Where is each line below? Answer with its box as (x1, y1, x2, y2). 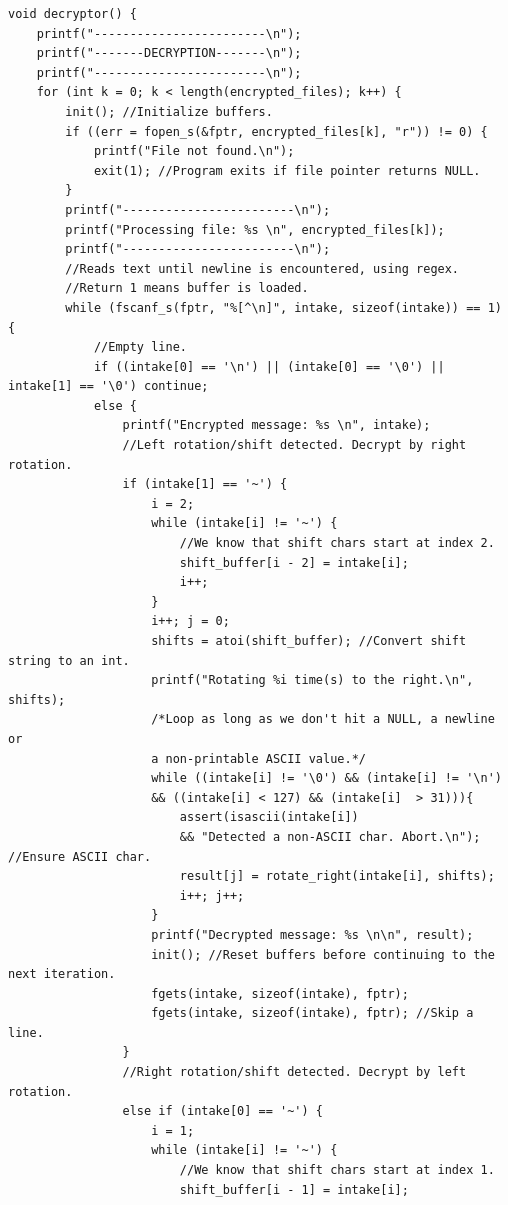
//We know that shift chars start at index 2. (179, 536, 495, 551)
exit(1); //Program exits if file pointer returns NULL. (93, 163, 481, 178)
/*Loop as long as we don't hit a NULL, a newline (151, 712, 495, 727)
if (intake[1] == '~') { (122, 477, 288, 492)
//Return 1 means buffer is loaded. (65, 281, 309, 296)
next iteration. (8, 967, 116, 982)
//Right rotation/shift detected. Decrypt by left (122, 1065, 467, 1080)
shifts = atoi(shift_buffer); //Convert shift (151, 634, 467, 648)
